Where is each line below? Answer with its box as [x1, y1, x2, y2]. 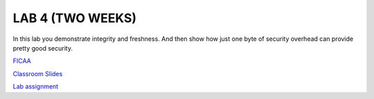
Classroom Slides [12, 69, 63, 78]
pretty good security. [12, 44, 73, 52]
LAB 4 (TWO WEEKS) [12, 10, 137, 26]
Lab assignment [12, 82, 59, 91]
